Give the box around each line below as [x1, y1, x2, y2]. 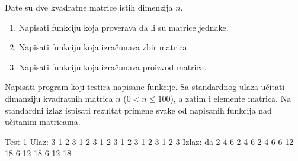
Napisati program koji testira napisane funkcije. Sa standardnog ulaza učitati [5, 80, 285, 93]
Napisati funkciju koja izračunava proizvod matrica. [18, 60, 207, 73]
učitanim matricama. [5, 115, 81, 128]
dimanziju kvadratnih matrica [5, 92, 113, 104]
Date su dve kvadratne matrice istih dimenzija [5, 1, 173, 13]
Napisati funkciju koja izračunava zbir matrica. [18, 41, 190, 53]
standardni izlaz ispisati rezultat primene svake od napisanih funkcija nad [5, 104, 272, 116]
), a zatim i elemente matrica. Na [170, 92, 291, 104]
